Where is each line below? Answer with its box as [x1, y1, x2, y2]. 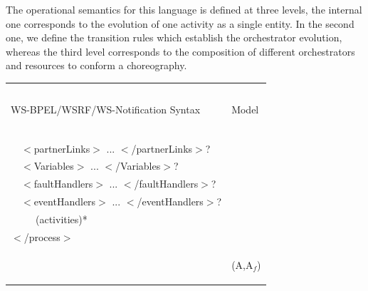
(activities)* [35, 211, 88, 226]
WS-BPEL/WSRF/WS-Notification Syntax [11, 101, 201, 116]
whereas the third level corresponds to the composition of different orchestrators [6, 44, 355, 58]
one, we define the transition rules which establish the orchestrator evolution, [6, 30, 342, 45]
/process [23, 229, 61, 244]
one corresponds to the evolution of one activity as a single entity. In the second [6, 16, 354, 31]
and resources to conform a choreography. [6, 58, 187, 73]
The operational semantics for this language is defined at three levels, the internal [6, 2, 362, 16]
